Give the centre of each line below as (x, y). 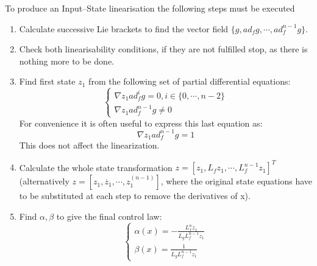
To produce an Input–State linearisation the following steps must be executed (150, 8)
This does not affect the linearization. (89, 145)
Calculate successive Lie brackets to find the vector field (124, 28)
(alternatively (44, 181)
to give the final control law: (109, 216)
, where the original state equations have (237, 181)
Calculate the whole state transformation (96, 167)
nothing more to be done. (67, 61)
